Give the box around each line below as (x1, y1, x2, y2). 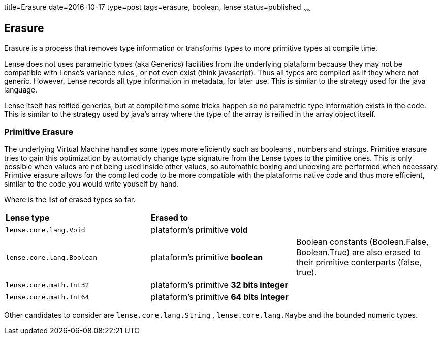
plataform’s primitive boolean (150, 252, 263, 263)
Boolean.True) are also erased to (296, 247, 421, 258)
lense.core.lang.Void (6, 226, 85, 234)
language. (4, 85, 38, 94)
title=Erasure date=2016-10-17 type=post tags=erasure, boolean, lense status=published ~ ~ (4, 3, 311, 13)
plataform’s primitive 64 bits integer (150, 292, 289, 302)
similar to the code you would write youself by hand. (4, 179, 179, 189)
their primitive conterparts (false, (296, 257, 422, 268)
